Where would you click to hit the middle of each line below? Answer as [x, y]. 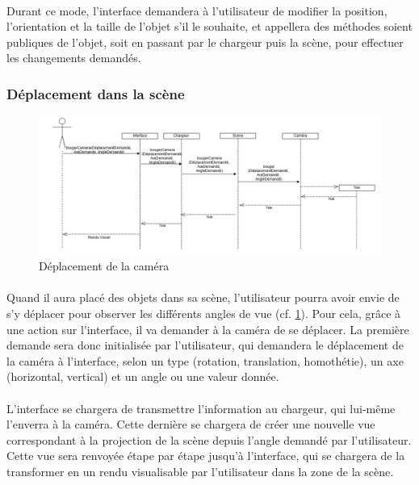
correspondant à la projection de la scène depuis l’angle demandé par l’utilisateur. [209, 439]
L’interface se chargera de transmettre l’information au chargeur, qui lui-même [201, 408]
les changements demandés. [74, 58]
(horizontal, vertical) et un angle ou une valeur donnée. [143, 376]
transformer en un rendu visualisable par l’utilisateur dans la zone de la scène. [200, 471]
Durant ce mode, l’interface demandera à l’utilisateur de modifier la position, [197, 10]
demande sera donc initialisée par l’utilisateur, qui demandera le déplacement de [205, 345]
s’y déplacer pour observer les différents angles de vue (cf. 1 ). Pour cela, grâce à [204, 313]
